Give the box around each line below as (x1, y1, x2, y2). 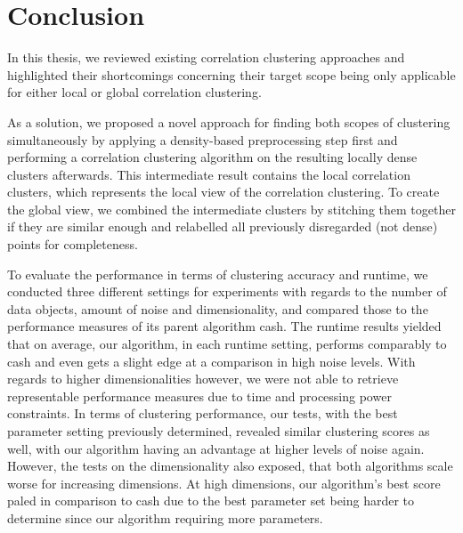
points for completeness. (7, 235, 138, 254)
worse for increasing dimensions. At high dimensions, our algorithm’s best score (7, 473, 441, 492)
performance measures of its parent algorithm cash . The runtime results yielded (7, 317, 442, 335)
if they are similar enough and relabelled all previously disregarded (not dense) (7, 217, 438, 236)
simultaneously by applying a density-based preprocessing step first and (7, 130, 398, 149)
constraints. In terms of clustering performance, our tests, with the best (7, 404, 398, 423)
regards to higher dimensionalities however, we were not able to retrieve (7, 369, 399, 388)
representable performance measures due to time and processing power (7, 386, 392, 405)
